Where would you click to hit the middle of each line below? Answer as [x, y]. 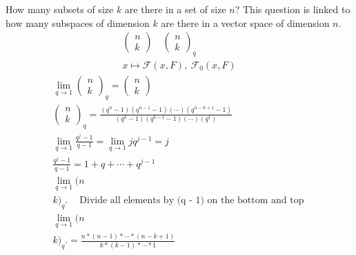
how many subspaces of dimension [78, 22]
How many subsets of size [60, 9]
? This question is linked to [293, 9]
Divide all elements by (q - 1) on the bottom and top [192, 200]
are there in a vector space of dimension [245, 22]
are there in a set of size [175, 9]
